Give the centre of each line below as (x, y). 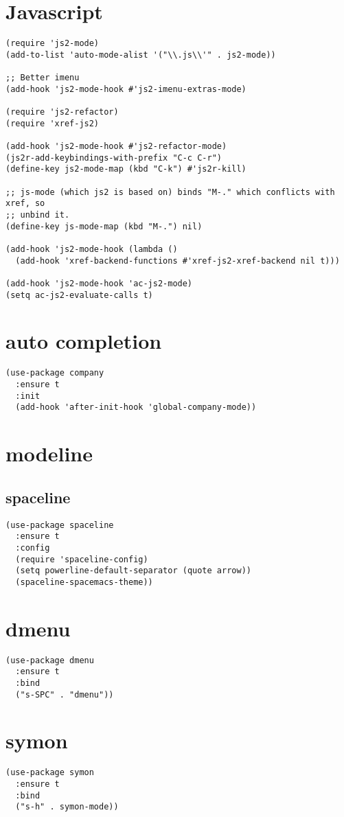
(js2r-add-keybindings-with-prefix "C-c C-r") (114, 158)
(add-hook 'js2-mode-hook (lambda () (92, 249)
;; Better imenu (43, 78)
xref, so (25, 204)
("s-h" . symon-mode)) (67, 807)
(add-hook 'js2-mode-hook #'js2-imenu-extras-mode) (126, 89)
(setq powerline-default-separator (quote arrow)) (133, 571)
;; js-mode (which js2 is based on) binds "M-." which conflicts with (170, 192)
